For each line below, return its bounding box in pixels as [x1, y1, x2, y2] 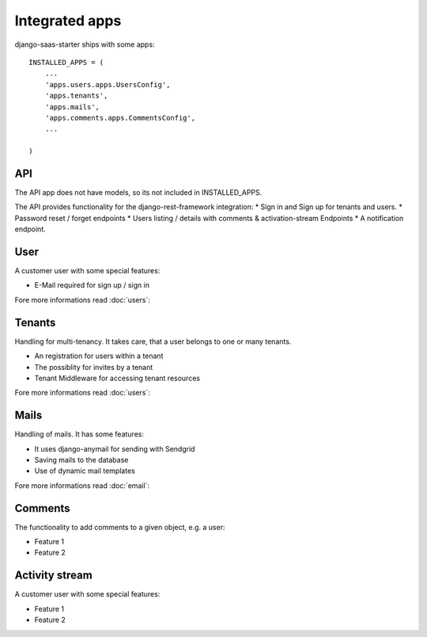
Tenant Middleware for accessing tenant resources [34, 373, 201, 383]
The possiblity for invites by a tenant [34, 362, 153, 372]
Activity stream [14, 569, 93, 582]
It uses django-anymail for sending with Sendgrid [34, 444, 195, 453]
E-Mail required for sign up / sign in [34, 280, 150, 290]
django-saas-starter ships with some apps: [14, 40, 155, 49]
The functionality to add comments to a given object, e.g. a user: [14, 522, 225, 532]
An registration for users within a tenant [34, 351, 164, 360]
